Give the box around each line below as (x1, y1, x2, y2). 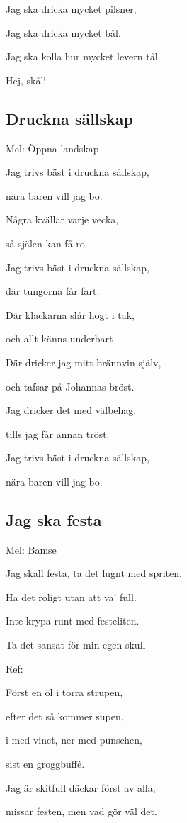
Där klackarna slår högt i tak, (6, 307, 135, 322)
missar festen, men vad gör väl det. (6, 804, 157, 819)
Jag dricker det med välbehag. (6, 403, 137, 418)
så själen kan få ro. (6, 235, 88, 250)
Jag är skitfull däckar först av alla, (6, 780, 156, 795)
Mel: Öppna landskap (6, 140, 99, 155)
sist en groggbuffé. (6, 756, 85, 771)
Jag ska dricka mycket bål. (6, 25, 121, 40)
